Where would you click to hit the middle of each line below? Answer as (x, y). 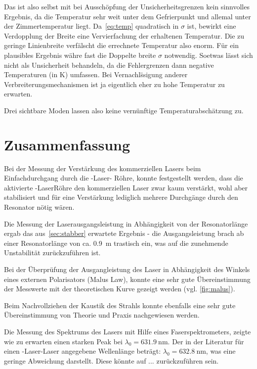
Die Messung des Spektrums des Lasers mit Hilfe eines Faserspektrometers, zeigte (128, 331)
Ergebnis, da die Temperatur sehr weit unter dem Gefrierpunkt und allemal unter (128, 16)
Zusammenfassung (67, 144)
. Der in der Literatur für (206, 341)
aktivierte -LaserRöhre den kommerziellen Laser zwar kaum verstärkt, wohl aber (126, 187)
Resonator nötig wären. (39, 207)
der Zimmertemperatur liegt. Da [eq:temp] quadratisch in (91, 26)
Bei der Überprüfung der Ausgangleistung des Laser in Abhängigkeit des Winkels (127, 269)
